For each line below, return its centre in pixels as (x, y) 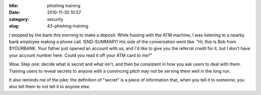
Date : (14, 13)
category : (19, 19)
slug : (14, 26)
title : (14, 6)
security (55, 19)
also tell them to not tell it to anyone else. (50, 87)
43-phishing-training (68, 26)
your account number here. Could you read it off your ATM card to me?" (80, 55)
